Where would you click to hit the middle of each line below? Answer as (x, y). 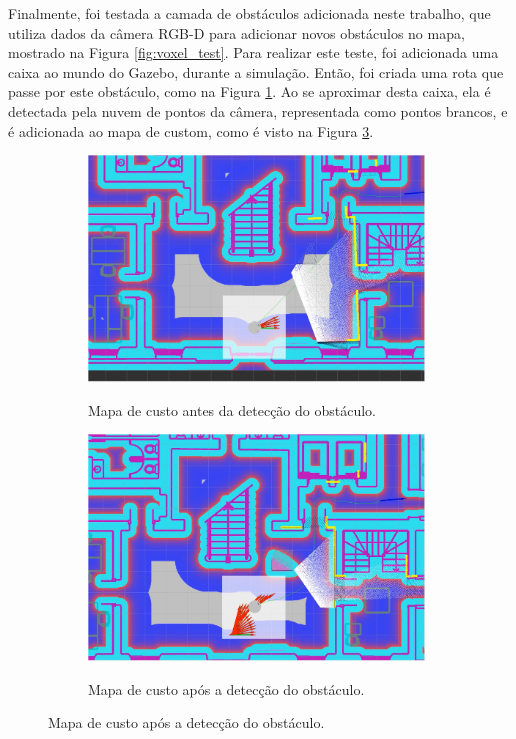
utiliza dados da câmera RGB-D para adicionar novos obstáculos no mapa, (236, 32)
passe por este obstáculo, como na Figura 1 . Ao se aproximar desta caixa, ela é (249, 91)
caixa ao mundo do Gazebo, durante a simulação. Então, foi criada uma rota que (256, 71)
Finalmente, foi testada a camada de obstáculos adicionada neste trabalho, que (249, 13)
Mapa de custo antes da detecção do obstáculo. (232, 409)
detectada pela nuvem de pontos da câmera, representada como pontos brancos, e (258, 110)
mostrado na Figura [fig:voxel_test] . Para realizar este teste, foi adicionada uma (253, 52)
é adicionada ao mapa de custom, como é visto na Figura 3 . (191, 130)
